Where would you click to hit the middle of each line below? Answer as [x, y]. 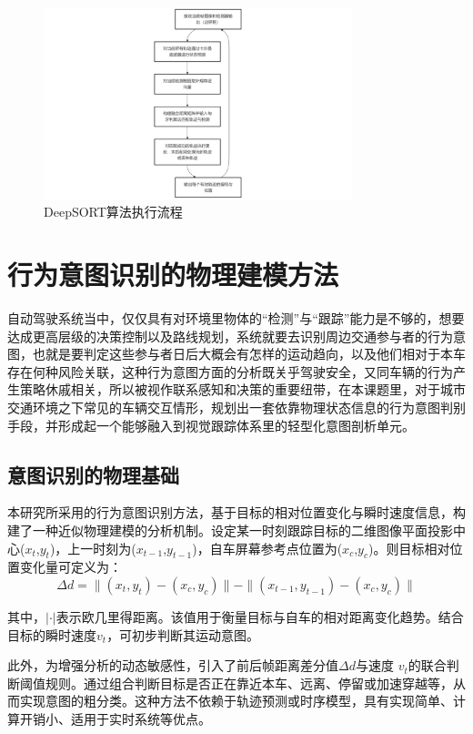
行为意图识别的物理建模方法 [173, 275]
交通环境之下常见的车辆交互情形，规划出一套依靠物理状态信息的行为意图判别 [236, 407]
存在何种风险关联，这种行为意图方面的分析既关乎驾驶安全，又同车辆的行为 [230, 371]
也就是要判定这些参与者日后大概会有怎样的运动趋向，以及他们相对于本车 [249, 354]
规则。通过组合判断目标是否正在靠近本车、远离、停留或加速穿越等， [249, 683]
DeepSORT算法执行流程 [113, 212]
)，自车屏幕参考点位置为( [267, 548]
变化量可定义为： [70, 567]
